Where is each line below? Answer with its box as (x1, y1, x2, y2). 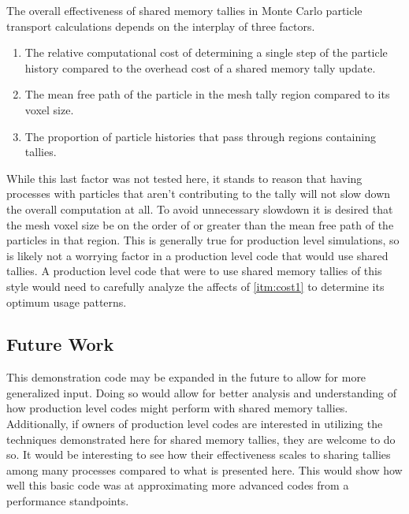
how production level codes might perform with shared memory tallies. (6, 400, 348, 416)
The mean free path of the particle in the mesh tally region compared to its (24, 86, 390, 102)
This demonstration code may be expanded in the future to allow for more (6, 369, 366, 385)
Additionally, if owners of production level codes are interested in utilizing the (6, 415, 383, 432)
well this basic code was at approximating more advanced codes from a (6, 477, 349, 494)
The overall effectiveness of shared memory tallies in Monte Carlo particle (6, 2, 363, 18)
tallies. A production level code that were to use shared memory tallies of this (6, 263, 382, 279)
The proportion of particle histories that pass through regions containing (24, 128, 376, 144)
